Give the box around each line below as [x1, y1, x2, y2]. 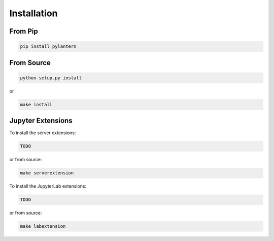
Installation [9, 8, 58, 19]
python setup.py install [20, 75, 82, 81]
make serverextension [20, 170, 74, 176]
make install [20, 102, 53, 107]
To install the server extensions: [9, 130, 76, 136]
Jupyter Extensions [9, 116, 73, 125]
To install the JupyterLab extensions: [9, 183, 87, 189]
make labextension [20, 224, 66, 229]
